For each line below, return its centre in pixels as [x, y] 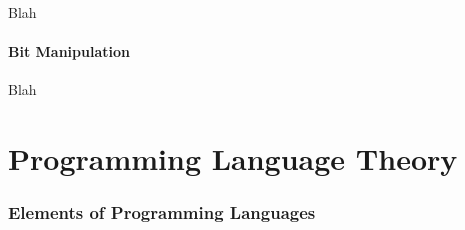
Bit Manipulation [69, 51]
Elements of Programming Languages [162, 212]
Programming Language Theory [233, 158]
